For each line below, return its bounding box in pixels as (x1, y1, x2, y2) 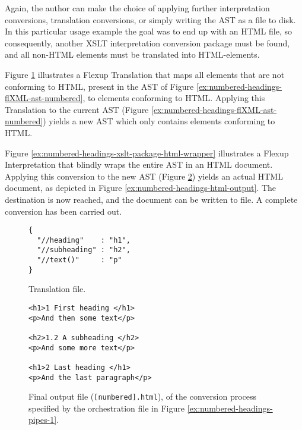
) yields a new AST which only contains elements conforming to (43, 115, 275, 127)
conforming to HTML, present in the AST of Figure (5, 80, 194, 92)
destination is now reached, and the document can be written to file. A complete (5, 193, 298, 205)
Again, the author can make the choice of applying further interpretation (5, 2, 270, 14)
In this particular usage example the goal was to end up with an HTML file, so (5, 25, 292, 37)
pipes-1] (28, 413, 57, 426)
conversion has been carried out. (5, 205, 122, 217)
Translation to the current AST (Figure (5, 103, 149, 115)
